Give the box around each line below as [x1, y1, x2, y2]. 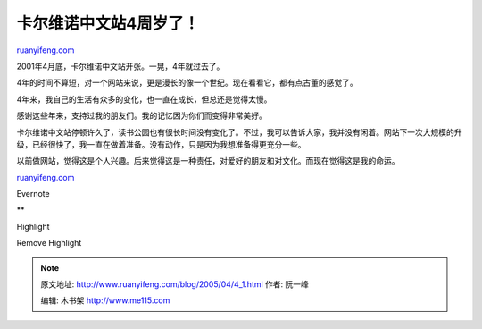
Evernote [16, 189, 50, 199]
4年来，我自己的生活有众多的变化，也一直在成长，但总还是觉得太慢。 [16, 94, 272, 105]
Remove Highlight [16, 238, 82, 249]
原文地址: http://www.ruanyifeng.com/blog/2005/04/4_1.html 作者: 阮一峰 [40, 279, 310, 290]
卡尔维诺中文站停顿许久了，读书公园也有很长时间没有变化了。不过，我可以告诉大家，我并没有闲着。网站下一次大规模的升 [16, 126, 462, 138]
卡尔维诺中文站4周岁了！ [16, 13, 200, 33]
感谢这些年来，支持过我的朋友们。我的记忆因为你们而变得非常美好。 [16, 110, 267, 121]
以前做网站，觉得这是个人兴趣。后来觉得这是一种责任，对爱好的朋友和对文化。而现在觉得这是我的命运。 [16, 156, 400, 166]
